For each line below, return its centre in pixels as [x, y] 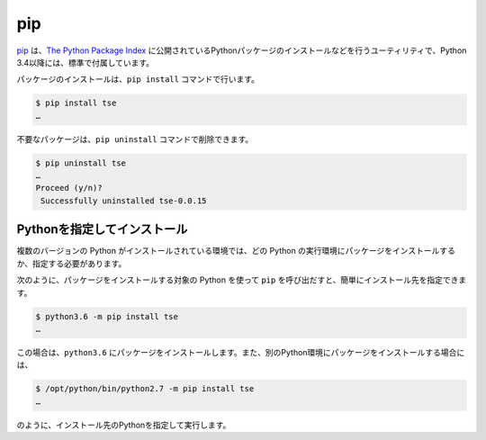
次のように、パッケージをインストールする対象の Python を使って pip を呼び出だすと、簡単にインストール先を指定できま [242, 280]
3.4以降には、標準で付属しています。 [85, 62]
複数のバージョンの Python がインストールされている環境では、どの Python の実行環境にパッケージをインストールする [236, 251]
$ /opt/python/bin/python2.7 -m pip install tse [145, 389]
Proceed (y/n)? [69, 188]
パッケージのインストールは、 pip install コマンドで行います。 [138, 79]
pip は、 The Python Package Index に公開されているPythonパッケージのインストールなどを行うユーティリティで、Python [242, 50]
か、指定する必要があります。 [72, 263]
